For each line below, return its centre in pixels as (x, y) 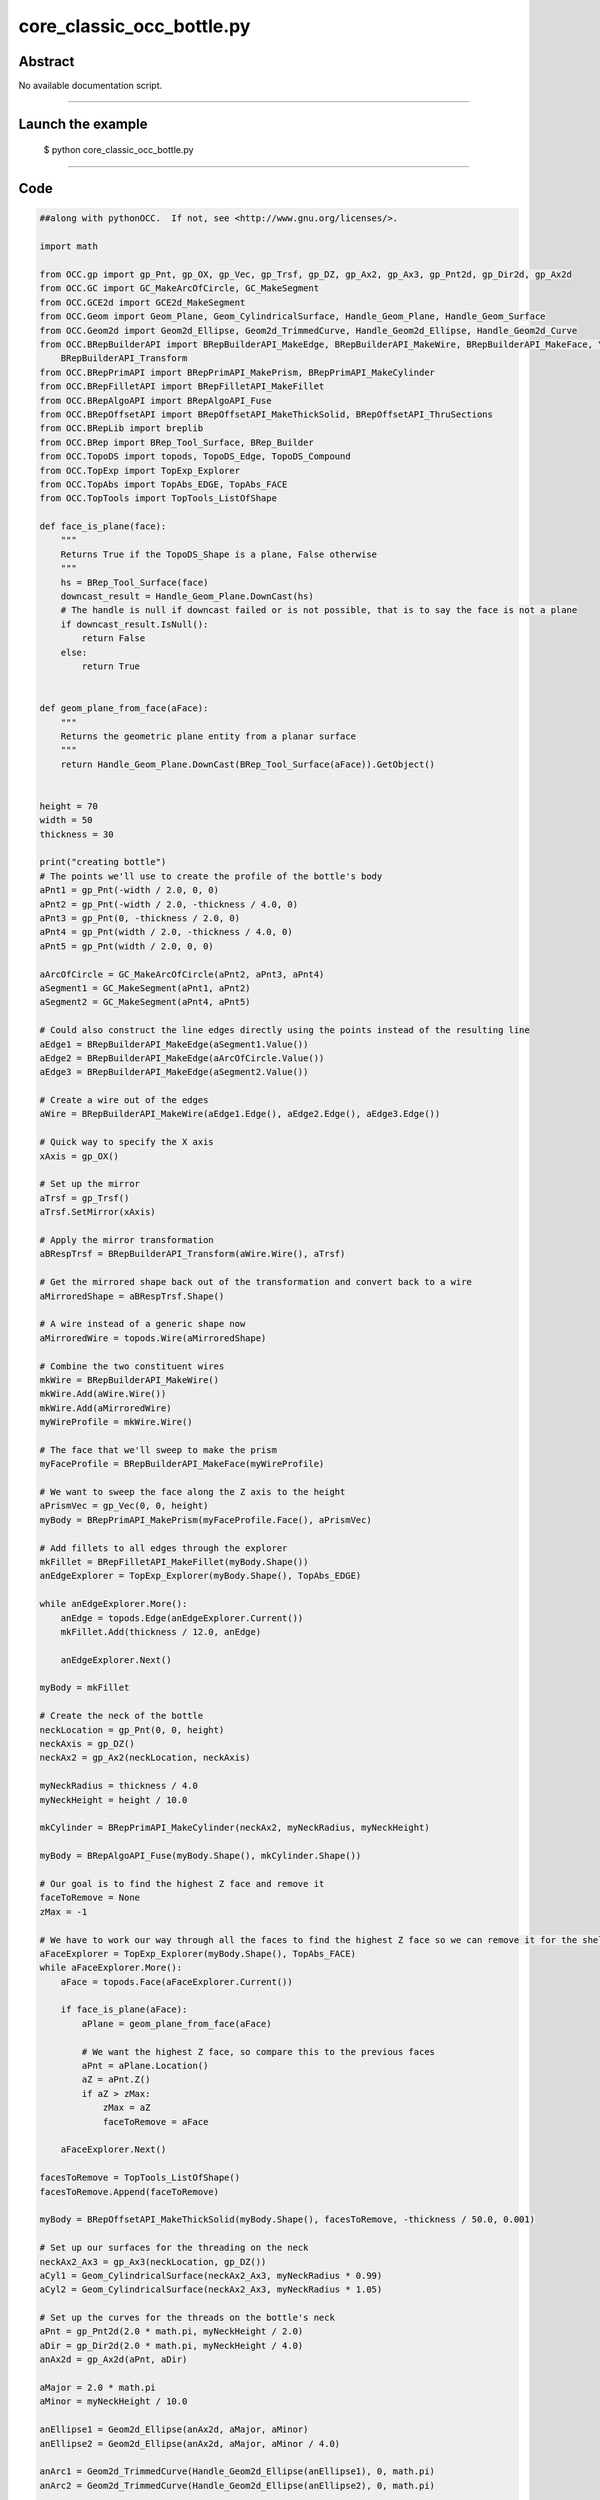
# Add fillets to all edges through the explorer (163, 1548)
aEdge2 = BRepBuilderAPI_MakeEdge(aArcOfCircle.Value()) (182, 1058)
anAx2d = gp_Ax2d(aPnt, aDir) (113, 2359)
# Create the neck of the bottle (121, 1716)
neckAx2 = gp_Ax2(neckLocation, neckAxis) (145, 1758)
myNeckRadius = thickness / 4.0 (119, 1786)
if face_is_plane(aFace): (124, 2009)
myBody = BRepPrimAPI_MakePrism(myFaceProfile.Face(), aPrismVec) (205, 1519)
